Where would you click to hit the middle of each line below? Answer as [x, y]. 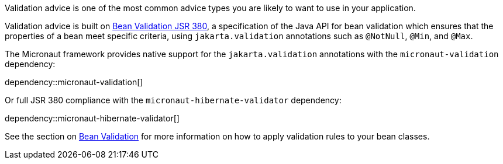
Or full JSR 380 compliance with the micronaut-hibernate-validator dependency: [173, 100]
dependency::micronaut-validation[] [74, 82]
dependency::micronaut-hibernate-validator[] [92, 118]
